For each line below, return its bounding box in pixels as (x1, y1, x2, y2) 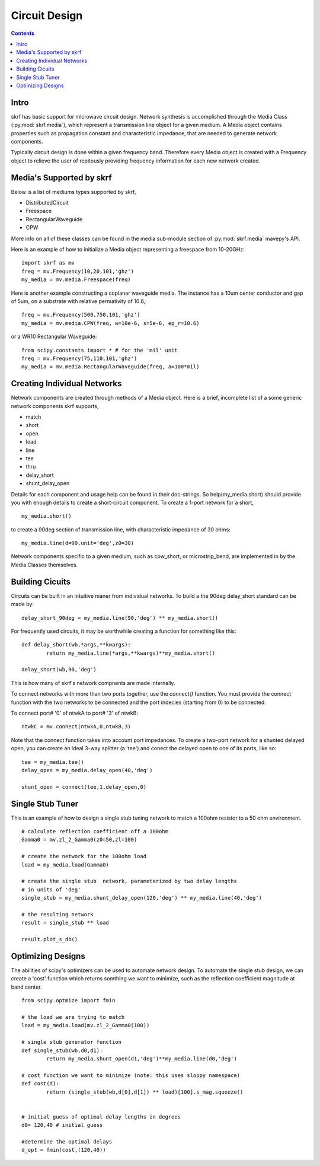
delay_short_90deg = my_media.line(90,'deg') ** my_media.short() (21, 614, 219, 621)
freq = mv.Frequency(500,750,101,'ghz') (21, 311, 140, 318)
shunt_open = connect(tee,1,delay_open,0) (21, 783, 147, 790)
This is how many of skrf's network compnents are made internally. (11, 679, 175, 686)
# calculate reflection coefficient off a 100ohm (21, 828, 169, 835)
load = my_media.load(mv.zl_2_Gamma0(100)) (21, 1022, 150, 1029)
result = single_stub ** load (21, 919, 110, 926)
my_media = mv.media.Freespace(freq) (21, 276, 132, 283)
